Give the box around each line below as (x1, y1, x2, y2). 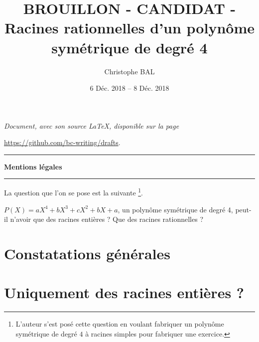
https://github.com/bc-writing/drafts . (4, 137, 121, 148)
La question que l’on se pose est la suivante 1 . (4, 186, 143, 198)
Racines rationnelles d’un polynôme (4, 17, 255, 38)
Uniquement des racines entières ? (4, 282, 245, 303)
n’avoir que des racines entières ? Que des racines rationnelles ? (10, 214, 203, 224)
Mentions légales (4, 161, 62, 171)
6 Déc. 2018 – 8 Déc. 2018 (90, 83, 169, 93)
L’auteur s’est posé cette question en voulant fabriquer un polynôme (15, 319, 224, 329)
